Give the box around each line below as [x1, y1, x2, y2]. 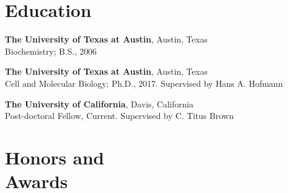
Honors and [5, 144, 105, 169]
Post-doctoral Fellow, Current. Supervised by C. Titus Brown [5, 109, 234, 122]
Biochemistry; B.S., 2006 [5, 44, 97, 57]
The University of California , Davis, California [5, 97, 194, 110]
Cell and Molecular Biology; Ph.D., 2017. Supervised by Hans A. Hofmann [5, 76, 283, 89]
